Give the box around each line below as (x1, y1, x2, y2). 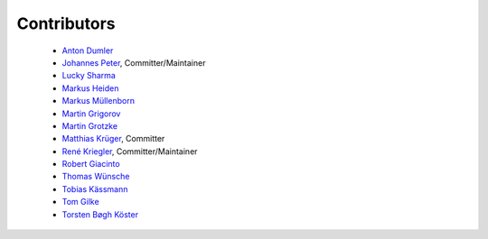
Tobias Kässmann (61, 183, 128, 194)
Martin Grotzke (61, 120, 117, 131)
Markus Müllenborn (61, 96, 136, 106)
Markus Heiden (61, 82, 119, 94)
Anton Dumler (61, 45, 114, 56)
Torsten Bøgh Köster (61, 208, 139, 220)
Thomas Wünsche (61, 171, 130, 182)
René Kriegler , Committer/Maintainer (61, 145, 198, 157)
